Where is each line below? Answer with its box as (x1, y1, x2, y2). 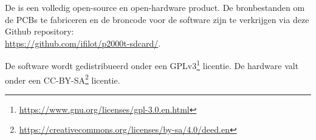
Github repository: (5, 25, 74, 38)
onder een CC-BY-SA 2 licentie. (5, 72, 120, 86)
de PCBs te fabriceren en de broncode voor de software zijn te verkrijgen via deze (5, 13, 309, 25)
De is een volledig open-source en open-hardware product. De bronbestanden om (5, 1, 305, 13)
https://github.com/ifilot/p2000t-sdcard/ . (5, 36, 161, 49)
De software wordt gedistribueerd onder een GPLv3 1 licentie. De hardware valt (5, 58, 299, 72)
